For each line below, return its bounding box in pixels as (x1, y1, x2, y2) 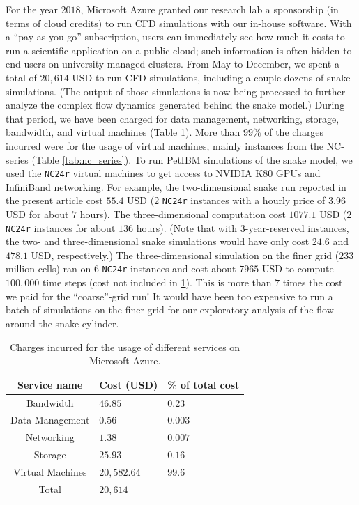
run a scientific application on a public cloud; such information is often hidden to (6, 42, 352, 57)
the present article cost (6, 193, 103, 208)
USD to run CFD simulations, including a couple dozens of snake (72, 70, 351, 84)
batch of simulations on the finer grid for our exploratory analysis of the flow (6, 302, 334, 317)
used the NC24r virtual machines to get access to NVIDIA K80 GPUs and (6, 166, 321, 180)
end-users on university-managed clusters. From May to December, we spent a (6, 56, 339, 71)
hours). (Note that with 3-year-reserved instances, (136, 220, 349, 235)
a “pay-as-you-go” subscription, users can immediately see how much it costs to (6, 29, 345, 44)
